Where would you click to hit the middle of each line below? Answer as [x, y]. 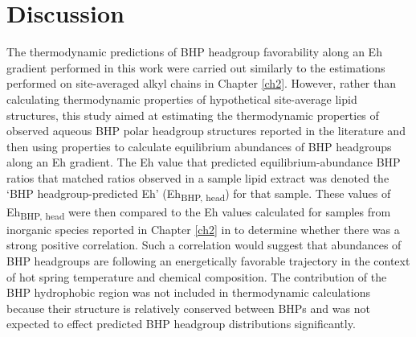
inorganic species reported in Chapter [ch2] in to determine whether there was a [203, 229]
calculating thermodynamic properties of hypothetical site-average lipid [182, 99]
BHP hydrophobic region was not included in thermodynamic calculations [188, 292]
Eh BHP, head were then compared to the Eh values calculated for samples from [199, 212]
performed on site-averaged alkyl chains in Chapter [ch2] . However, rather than [202, 83]
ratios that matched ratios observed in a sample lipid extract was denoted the [198, 177]
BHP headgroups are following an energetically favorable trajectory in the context [208, 260]
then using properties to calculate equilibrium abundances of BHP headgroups [199, 146]
